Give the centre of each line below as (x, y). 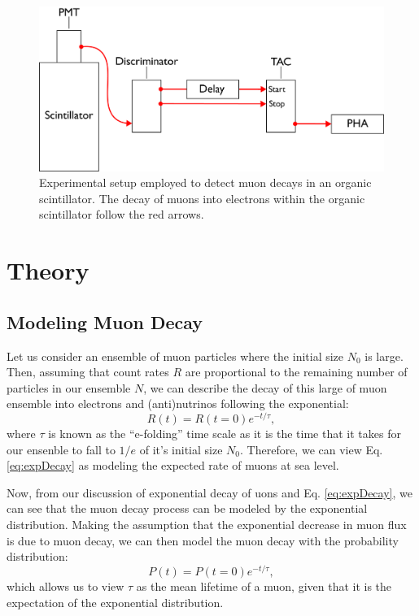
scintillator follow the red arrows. (122, 214)
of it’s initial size (181, 449)
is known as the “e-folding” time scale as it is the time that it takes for (225, 434)
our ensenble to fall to (61, 449)
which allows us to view (65, 586)
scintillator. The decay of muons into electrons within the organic (202, 198)
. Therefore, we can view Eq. (312, 449)
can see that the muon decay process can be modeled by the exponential (187, 508)
